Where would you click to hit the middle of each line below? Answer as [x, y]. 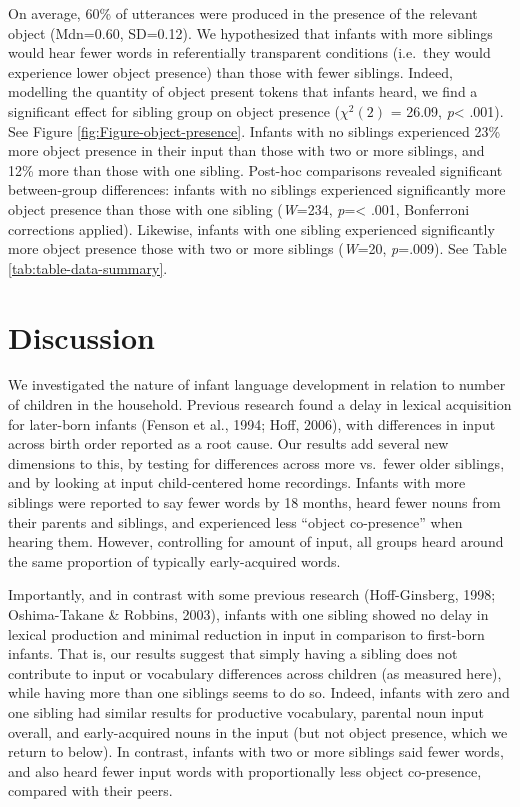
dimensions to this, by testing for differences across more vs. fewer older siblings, [256, 462]
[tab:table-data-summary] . [88, 267]
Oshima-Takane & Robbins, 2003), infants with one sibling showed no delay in [248, 613]
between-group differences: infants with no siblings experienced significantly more [257, 189]
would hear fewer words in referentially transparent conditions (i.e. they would [249, 52]
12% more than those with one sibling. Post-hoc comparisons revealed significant [255, 169]
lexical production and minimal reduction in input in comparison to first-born [246, 633]
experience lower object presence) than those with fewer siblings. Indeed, [230, 71]
